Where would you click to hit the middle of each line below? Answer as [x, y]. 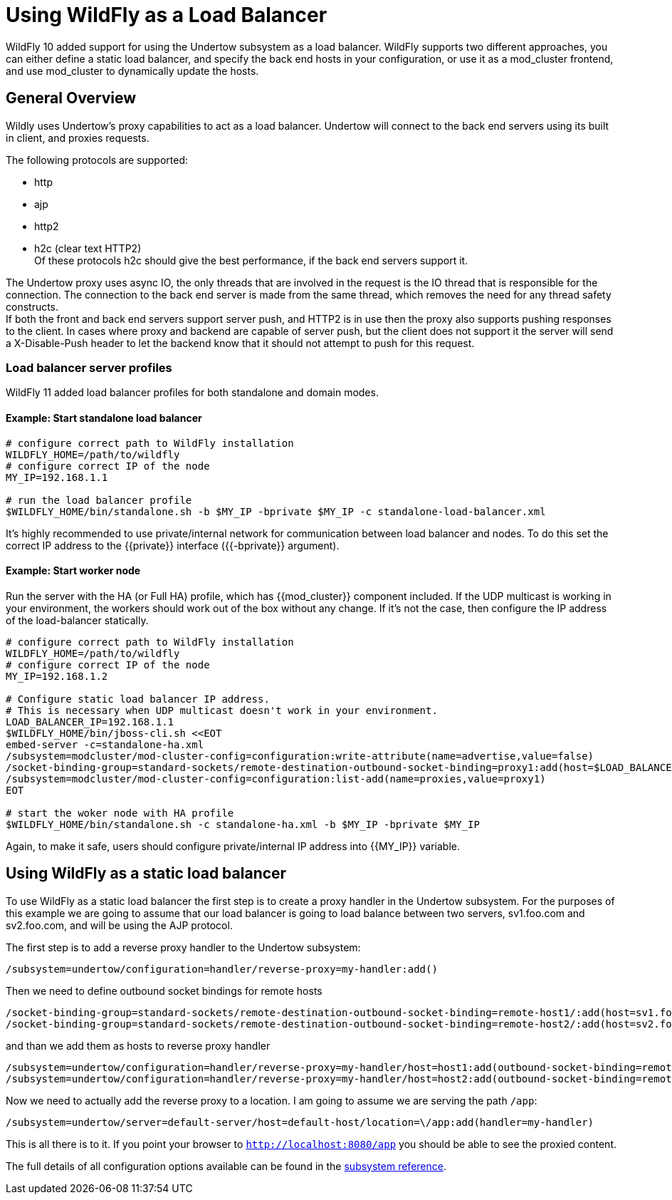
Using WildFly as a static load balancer [146, 874]
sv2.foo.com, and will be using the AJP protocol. [119, 925]
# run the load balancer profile [99, 500]
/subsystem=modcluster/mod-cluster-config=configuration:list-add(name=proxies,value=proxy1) [276, 779]
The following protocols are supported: [97, 160]
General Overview [71, 98]
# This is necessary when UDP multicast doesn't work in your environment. [222, 710]
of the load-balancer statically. [77, 620]
